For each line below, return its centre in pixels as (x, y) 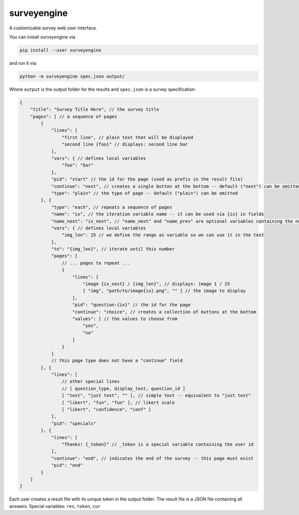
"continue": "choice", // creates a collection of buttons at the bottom (164, 312)
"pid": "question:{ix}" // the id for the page (132, 305)
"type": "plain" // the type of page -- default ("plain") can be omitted (145, 193)
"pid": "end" (67, 465)
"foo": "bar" (77, 165)
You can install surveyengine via (42, 37)
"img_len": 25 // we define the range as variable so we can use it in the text (163, 235)
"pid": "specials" (74, 423)
